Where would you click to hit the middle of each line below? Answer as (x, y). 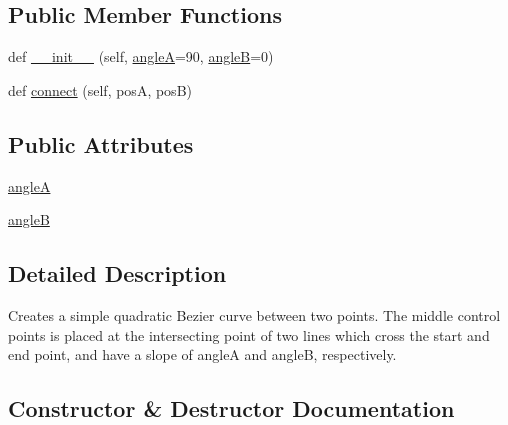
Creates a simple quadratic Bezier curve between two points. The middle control (254, 314)
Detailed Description (117, 273)
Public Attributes (101, 143)
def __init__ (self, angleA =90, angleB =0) (141, 56)
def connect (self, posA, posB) (100, 89)
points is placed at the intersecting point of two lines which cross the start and (249, 334)
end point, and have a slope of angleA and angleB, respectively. (202, 354)
